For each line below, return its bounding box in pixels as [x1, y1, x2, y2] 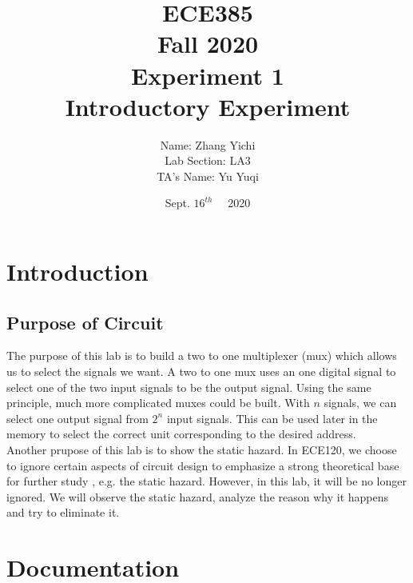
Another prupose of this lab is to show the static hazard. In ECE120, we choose [6, 441, 397, 458]
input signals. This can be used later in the [166, 409, 378, 426]
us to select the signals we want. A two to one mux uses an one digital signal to [6, 363, 396, 380]
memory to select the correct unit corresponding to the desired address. [6, 425, 356, 442]
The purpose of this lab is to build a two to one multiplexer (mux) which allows [6, 347, 397, 364]
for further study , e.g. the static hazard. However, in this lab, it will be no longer [6, 473, 407, 489]
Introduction [6, 255, 149, 288]
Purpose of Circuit [6, 309, 164, 334]
